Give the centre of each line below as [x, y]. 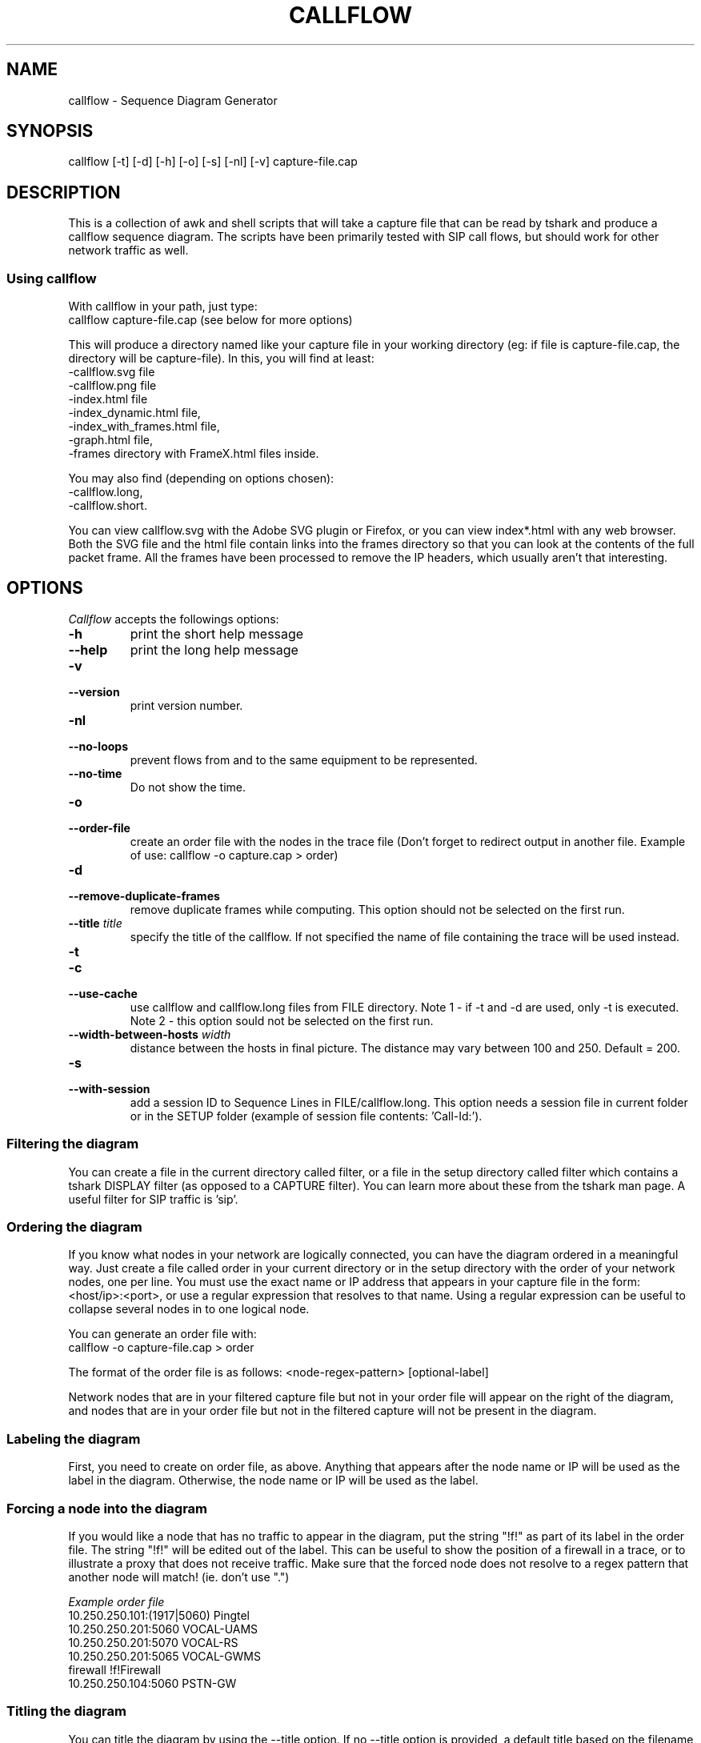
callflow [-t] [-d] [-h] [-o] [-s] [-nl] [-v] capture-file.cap [213, 162]
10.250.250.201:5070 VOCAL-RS [153, 1642]
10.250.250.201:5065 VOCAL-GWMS [165, 1656]
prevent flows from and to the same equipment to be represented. [304, 759]
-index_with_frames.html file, [144, 427]
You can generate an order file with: [162, 1334]
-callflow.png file [112, 386]
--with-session [109, 1088]
